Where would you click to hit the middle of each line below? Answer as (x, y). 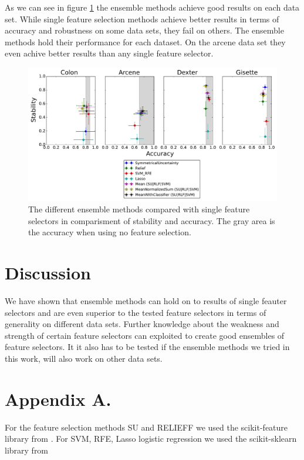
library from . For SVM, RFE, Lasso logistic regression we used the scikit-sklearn (151, 439)
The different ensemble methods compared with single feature (139, 209)
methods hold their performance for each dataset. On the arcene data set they (145, 41)
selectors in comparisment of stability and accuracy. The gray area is (152, 220)
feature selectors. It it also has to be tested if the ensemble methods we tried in (147, 347)
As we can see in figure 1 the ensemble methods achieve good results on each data (152, 7)
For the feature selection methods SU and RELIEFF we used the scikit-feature (146, 427)
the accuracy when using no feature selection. (110, 232)
